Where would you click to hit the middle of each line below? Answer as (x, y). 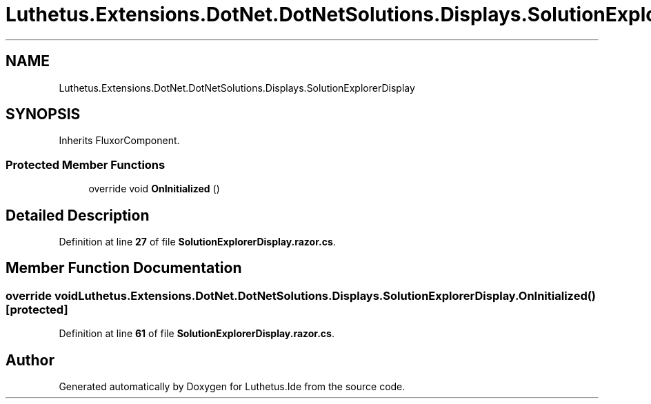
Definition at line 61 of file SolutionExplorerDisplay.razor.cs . (197, 334)
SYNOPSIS (43, 114)
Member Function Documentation (124, 268)
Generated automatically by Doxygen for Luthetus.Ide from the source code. (232, 387)
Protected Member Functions (86, 164)
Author (30, 360)
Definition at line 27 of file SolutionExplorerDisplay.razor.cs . (197, 242)
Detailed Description (78, 215)
